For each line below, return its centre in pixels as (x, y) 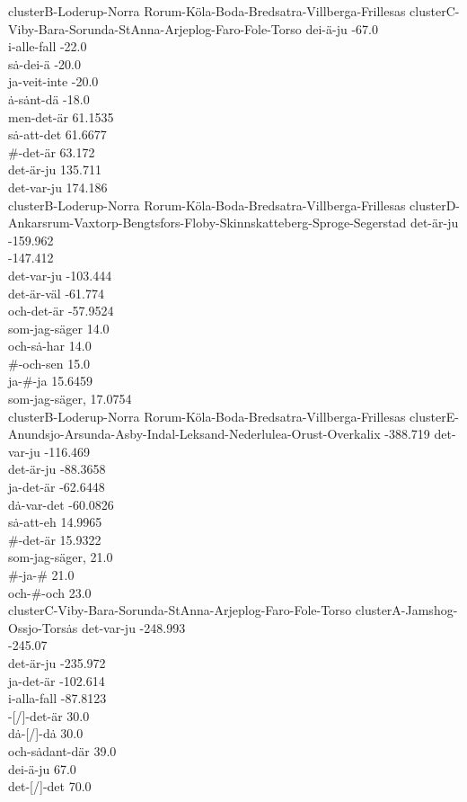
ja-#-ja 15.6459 (51, 381)
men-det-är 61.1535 (61, 116)
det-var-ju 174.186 (58, 187)
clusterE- (434, 416)
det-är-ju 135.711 (55, 169)
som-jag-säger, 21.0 (61, 557)
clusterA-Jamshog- (406, 610)
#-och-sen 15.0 (49, 363)
